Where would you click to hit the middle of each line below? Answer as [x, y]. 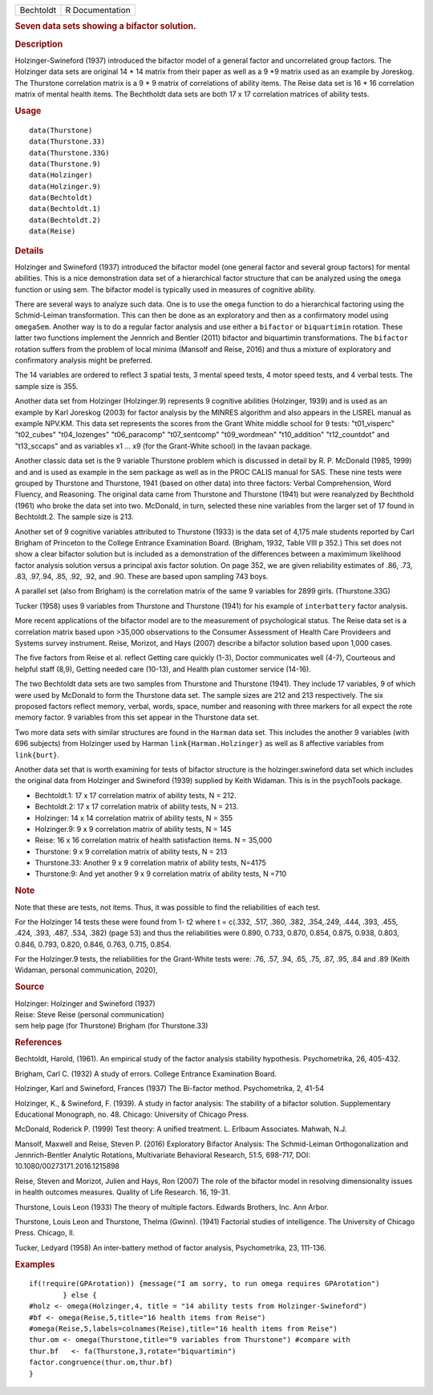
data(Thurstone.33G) [69, 153]
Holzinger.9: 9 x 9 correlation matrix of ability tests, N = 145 [133, 829]
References [38, 1043]
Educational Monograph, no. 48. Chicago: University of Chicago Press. [132, 1114]
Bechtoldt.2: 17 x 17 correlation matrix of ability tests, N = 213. [137, 807]
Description [39, 44]
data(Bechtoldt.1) [65, 209]
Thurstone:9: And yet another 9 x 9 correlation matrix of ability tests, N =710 [161, 874]
